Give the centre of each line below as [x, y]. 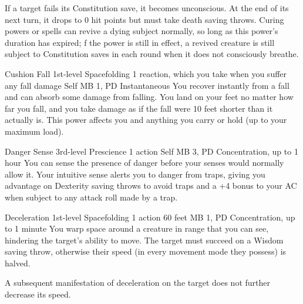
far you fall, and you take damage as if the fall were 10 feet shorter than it [139, 108]
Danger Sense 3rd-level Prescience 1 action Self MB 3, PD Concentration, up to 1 [151, 151]
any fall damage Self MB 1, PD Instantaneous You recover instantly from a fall [147, 85]
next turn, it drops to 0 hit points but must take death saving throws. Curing [144, 19]
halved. [18, 263]
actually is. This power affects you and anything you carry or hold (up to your [146, 120]
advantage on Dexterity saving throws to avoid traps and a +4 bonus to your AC [151, 186]
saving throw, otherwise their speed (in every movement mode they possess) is [146, 251]
